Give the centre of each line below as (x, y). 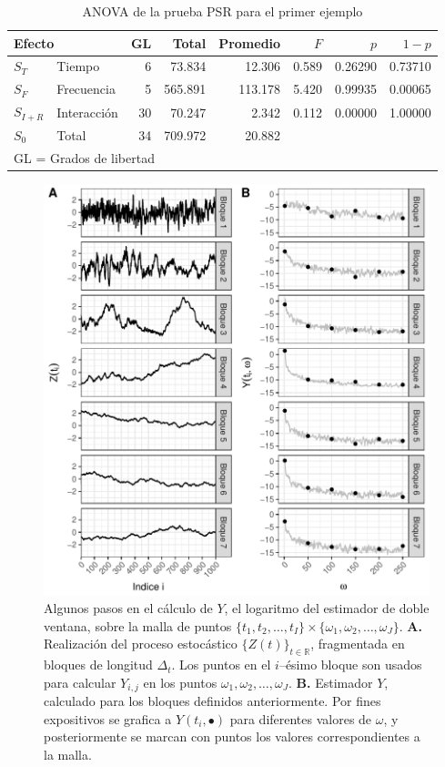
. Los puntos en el (221, 665)
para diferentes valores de (301, 718)
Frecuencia (86, 89)
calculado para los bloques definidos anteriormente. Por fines (212, 701)
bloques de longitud (98, 665)
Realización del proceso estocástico (141, 644)
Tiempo (78, 66)
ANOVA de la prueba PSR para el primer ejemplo (222, 11)
